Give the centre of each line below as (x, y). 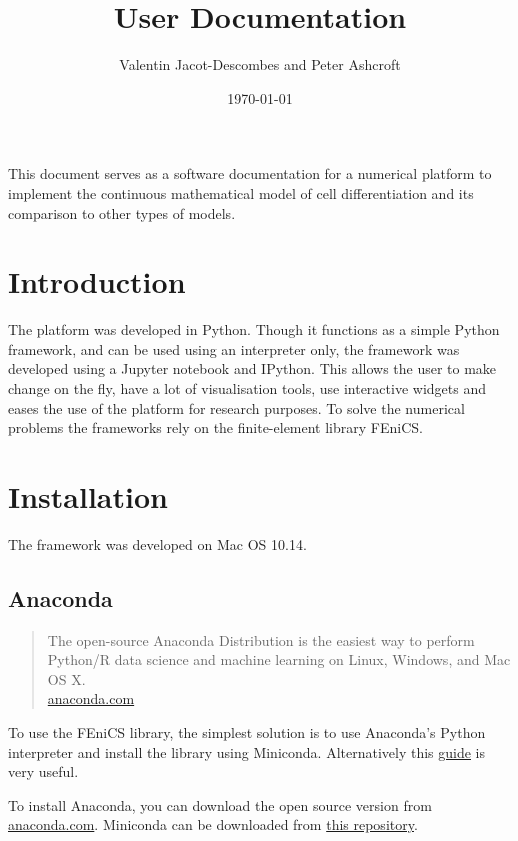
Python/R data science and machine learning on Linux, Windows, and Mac (279, 659)
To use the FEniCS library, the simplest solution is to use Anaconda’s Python (247, 732)
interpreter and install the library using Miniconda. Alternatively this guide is (247, 751)
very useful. (43, 771)
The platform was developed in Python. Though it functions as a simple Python (254, 329)
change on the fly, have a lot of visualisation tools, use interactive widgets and (247, 388)
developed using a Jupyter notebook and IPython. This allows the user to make (252, 368)
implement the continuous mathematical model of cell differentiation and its (241, 192)
